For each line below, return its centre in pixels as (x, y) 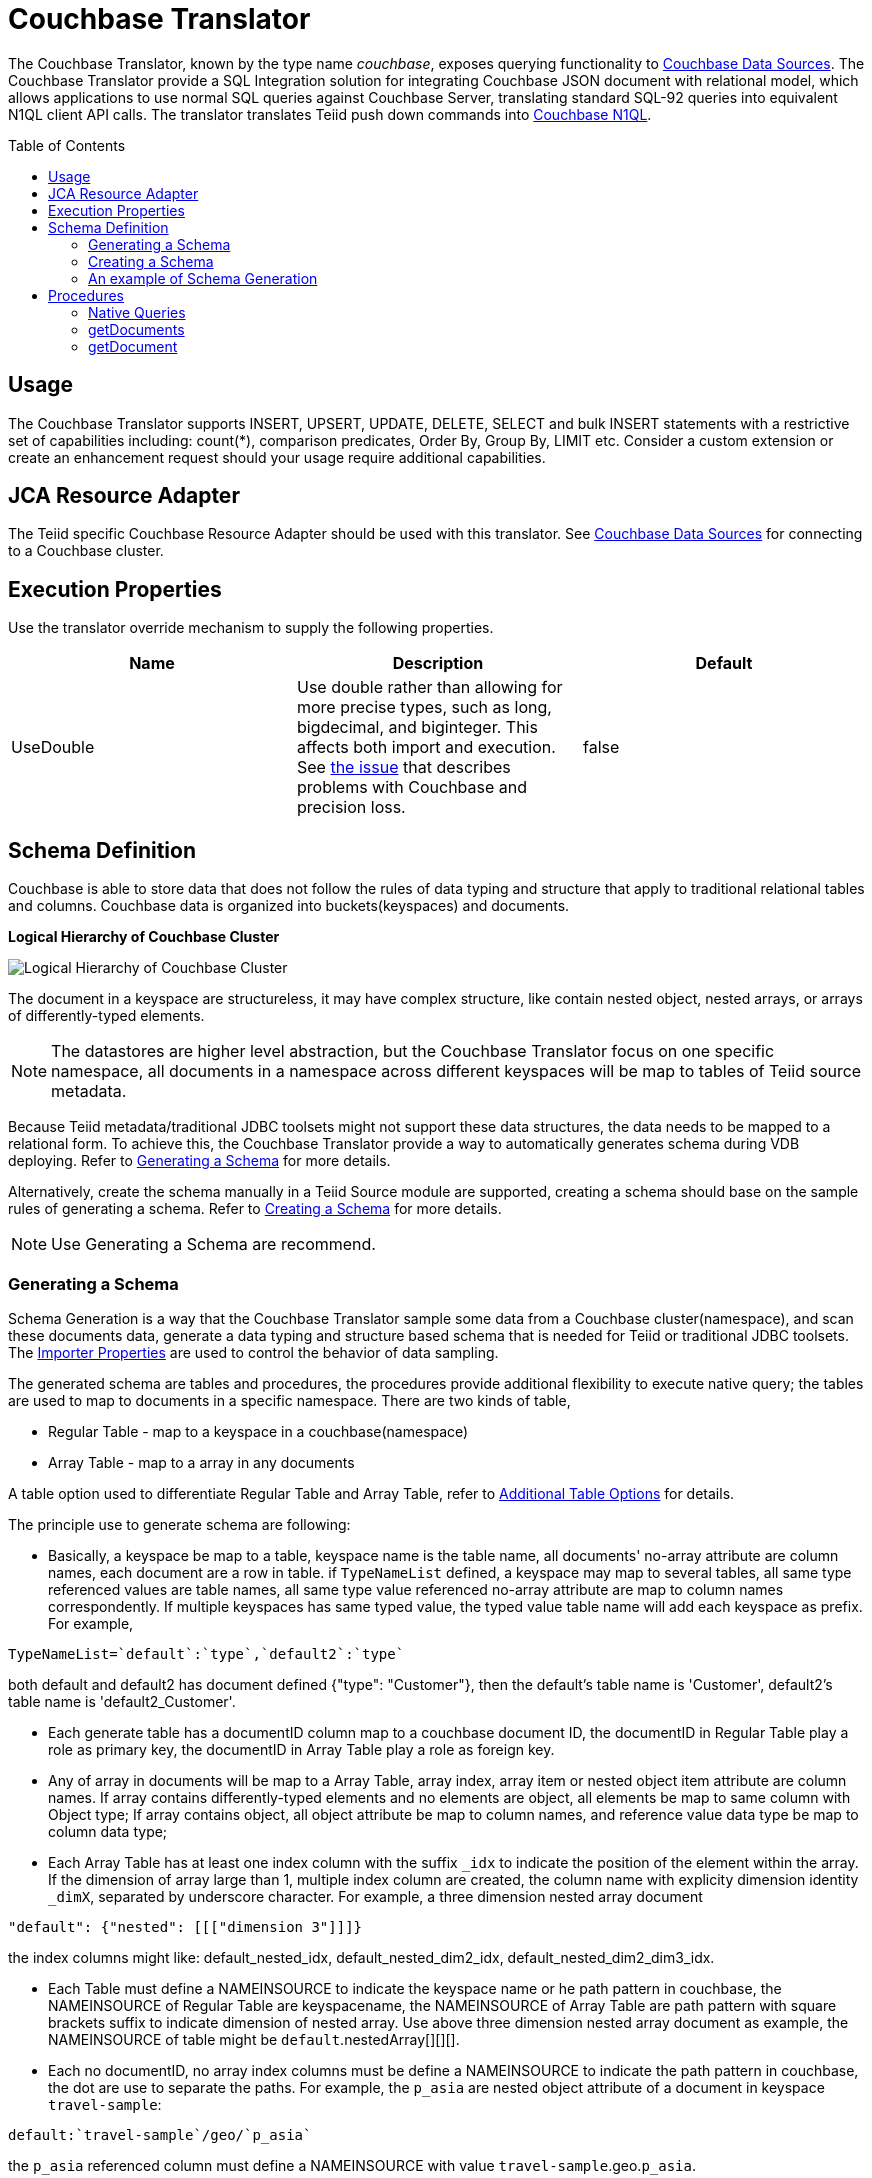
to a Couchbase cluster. (86, 551)
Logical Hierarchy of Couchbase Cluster (144, 937)
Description (438, 663)
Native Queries (137, 312)
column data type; (108, 1831)
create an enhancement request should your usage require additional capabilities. (277, 457)
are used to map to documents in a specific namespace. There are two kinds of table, (289, 1400)
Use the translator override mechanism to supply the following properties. (251, 628)
